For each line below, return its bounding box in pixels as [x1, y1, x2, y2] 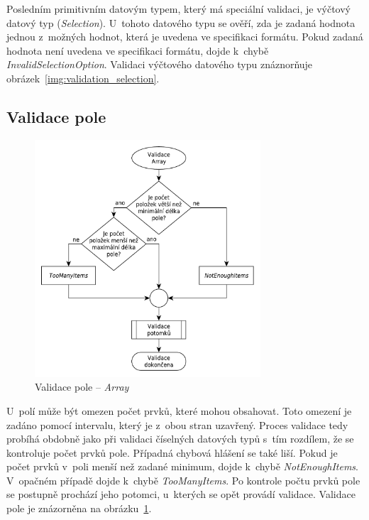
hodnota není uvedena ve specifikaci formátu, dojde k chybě [6, 43, 269, 58]
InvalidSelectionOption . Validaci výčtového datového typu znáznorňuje [6, 57, 313, 72]
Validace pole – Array [35, 379, 129, 394]
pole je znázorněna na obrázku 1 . [6, 501, 152, 516]
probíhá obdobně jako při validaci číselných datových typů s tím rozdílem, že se [6, 431, 354, 446]
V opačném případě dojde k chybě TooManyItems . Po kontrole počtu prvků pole [6, 472, 360, 487]
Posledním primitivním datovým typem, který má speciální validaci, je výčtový [6, 1, 351, 16]
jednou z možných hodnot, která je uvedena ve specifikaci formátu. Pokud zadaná [6, 29, 363, 44]
